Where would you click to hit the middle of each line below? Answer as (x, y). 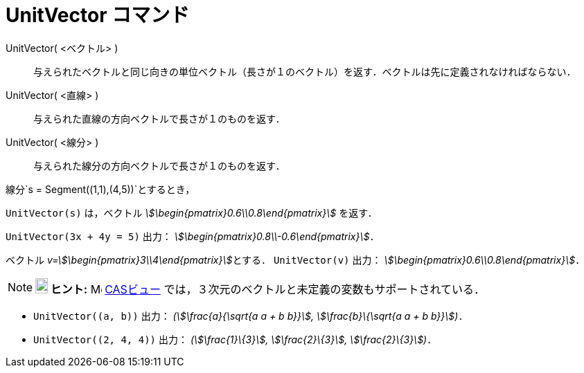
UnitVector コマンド (98, 15)
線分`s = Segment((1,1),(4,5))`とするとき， (100, 189)
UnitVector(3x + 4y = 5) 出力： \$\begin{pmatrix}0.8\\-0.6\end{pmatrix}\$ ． (193, 236)
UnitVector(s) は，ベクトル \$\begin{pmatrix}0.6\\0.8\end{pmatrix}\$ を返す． (192, 212)
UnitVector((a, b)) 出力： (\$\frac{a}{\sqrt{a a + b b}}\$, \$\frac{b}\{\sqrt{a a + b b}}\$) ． (251, 316)
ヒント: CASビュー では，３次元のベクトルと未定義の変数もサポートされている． (267, 289)
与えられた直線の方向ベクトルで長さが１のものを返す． (159, 118)
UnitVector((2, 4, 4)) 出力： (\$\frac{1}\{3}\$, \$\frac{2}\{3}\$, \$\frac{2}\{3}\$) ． (235, 339)
